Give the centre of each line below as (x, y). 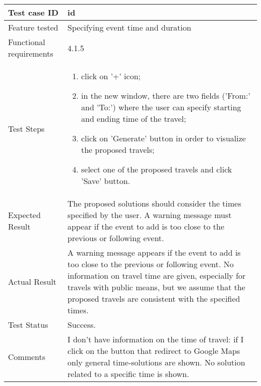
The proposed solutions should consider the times (154, 203)
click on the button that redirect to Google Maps (154, 351)
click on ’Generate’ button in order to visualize (163, 138)
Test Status (28, 325)
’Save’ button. (106, 181)
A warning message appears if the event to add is (154, 252)
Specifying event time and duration (129, 27)
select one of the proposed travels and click (157, 169)
